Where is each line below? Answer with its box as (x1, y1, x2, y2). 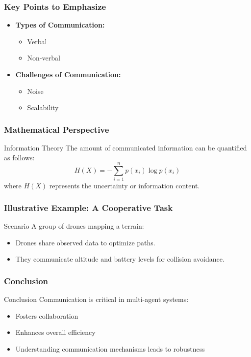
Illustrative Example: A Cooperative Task (4, 201, 173, 213)
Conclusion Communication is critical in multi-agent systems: (4, 294, 189, 304)
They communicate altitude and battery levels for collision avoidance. (15, 254, 225, 264)
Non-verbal (27, 53, 60, 63)
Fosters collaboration (15, 310, 78, 321)
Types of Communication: (15, 20, 105, 30)
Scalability (27, 102, 59, 113)
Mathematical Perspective (4, 123, 109, 135)
